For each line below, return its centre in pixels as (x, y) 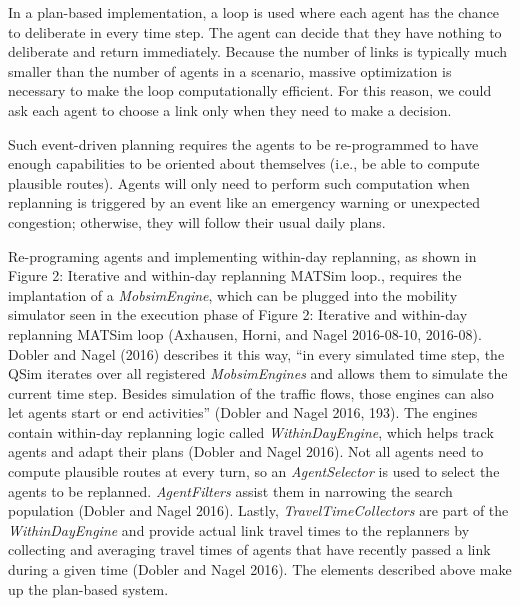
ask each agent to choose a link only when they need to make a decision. (230, 109)
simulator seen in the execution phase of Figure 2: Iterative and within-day (238, 314)
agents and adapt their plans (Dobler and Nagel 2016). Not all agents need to (246, 451)
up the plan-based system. (88, 588)
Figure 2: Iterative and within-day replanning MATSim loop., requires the (235, 275)
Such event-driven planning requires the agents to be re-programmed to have (243, 143)
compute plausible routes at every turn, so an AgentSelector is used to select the (254, 471)
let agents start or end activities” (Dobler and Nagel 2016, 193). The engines (243, 412)
